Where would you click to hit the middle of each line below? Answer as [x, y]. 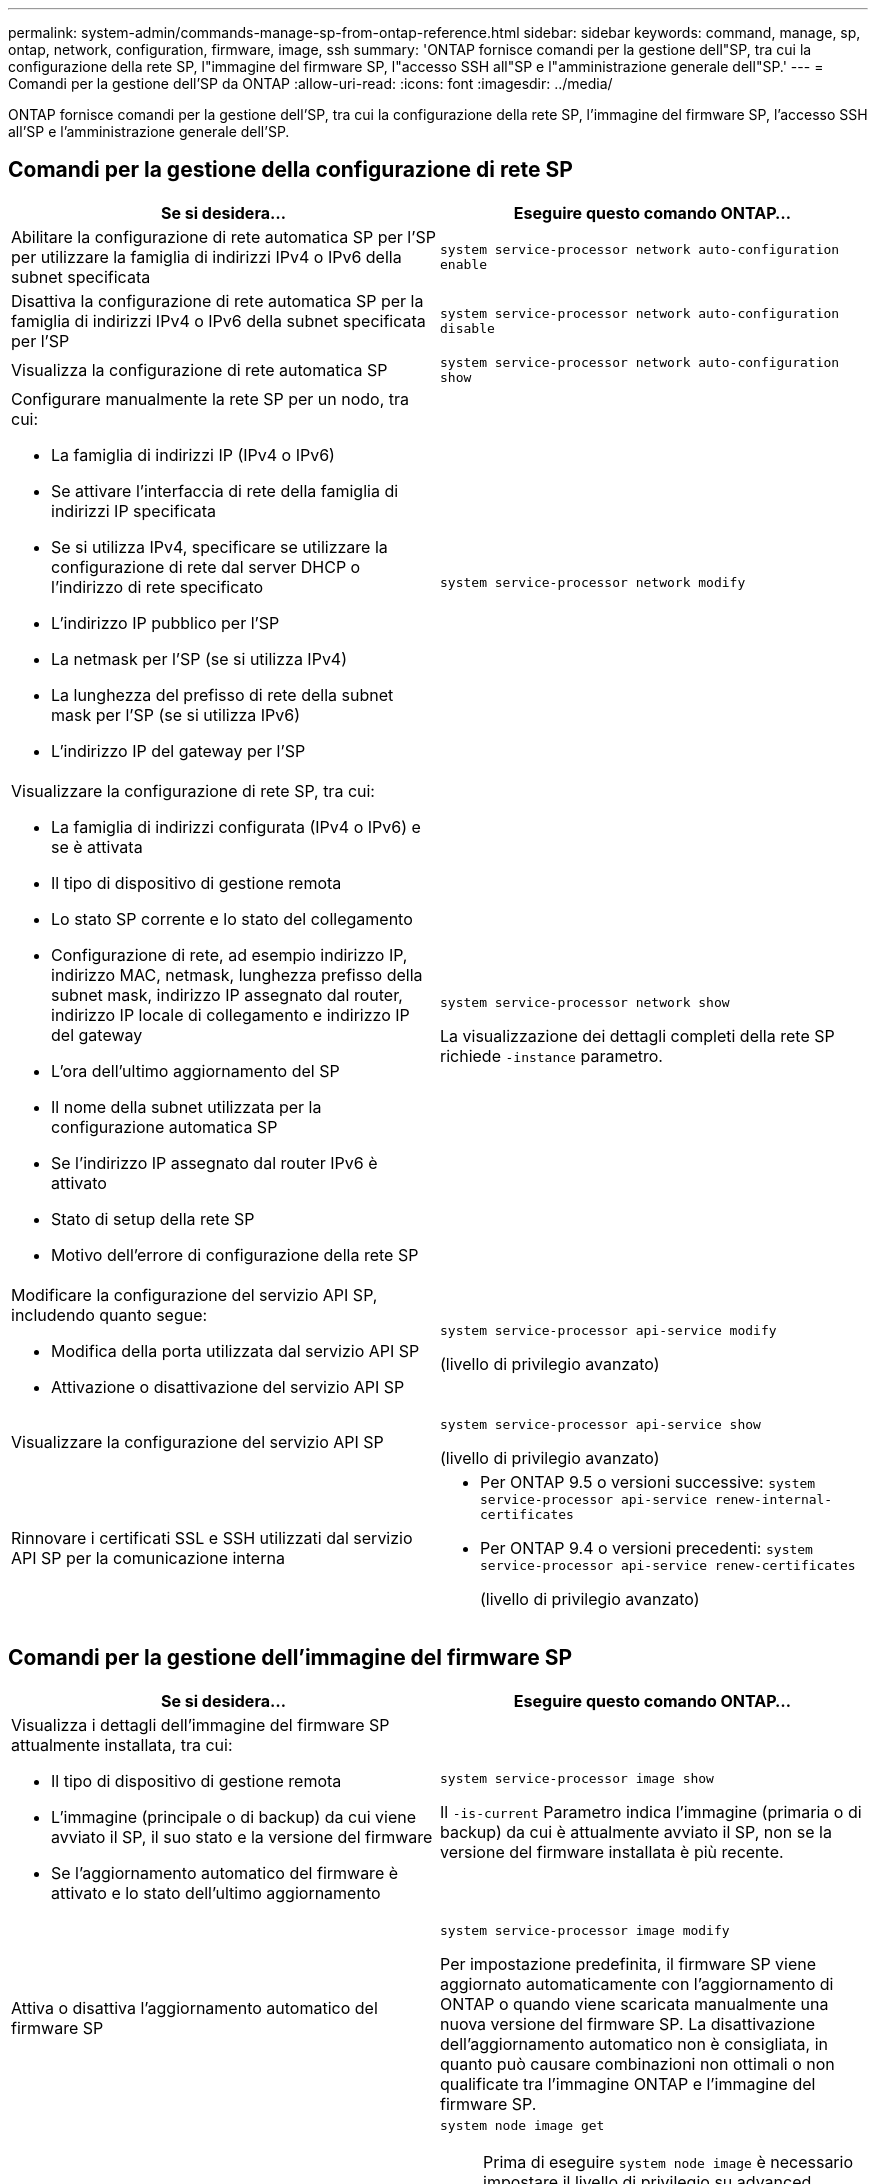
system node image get [522, 2125]
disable [467, 328]
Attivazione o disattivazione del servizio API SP [228, 1386]
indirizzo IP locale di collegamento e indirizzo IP [230, 1014]
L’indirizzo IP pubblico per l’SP [165, 622]
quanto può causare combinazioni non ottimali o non [637, 2063]
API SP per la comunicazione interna [148, 1558]
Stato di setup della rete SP [153, 1218]
